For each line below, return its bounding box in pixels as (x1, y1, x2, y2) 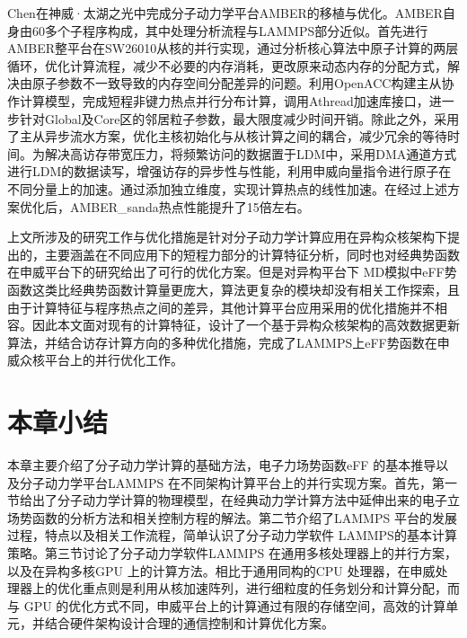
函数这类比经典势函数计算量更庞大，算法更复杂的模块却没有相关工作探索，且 (7, 279, 460, 298)
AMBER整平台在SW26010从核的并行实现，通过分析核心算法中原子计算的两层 (7, 39, 459, 58)
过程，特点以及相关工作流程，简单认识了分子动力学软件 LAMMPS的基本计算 (7, 526, 457, 545)
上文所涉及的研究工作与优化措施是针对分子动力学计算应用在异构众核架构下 (7, 227, 447, 246)
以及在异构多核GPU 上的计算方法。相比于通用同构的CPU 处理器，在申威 (7, 561, 436, 580)
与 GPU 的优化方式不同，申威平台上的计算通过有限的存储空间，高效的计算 (7, 596, 446, 615)
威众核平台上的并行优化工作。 (7, 350, 183, 369)
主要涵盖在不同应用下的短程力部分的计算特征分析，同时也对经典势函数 (44, 244, 460, 263)
